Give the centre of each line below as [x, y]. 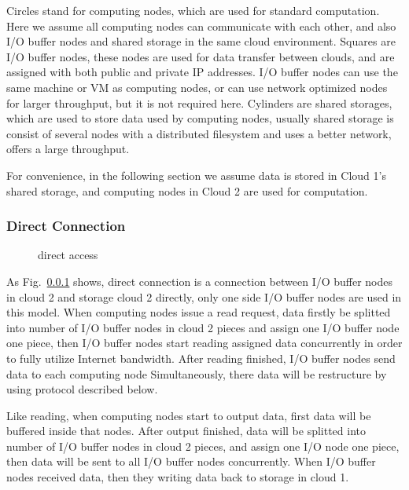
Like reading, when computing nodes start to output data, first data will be [189, 415]
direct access [68, 255]
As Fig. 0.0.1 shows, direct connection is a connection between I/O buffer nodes [200, 281]
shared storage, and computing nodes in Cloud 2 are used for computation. [187, 190]
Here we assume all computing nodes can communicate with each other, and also [201, 26]
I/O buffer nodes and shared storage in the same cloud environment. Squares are [201, 41]
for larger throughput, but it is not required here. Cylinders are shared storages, [199, 102]
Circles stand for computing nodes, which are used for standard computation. [193, 10]
